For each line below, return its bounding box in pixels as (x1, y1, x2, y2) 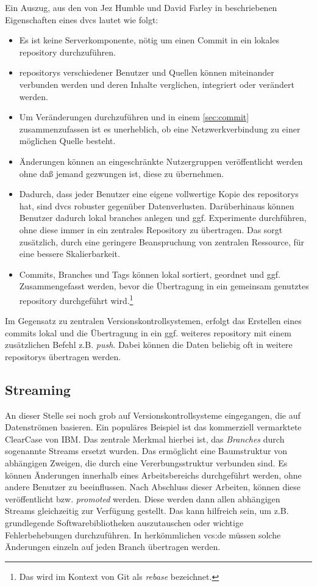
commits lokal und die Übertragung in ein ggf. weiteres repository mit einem (5, 326, 291, 339)
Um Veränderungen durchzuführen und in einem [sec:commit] (19, 110, 249, 123)
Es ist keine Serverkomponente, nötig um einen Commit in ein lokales (19, 34, 280, 46)
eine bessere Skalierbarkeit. (19, 247, 120, 260)
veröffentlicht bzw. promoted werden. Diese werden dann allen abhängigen (5, 492, 280, 505)
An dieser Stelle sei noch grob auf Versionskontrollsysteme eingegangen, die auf (5, 408, 301, 421)
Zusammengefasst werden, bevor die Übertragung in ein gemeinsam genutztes (19, 280, 309, 292)
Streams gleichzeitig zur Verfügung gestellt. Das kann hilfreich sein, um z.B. (5, 504, 289, 517)
